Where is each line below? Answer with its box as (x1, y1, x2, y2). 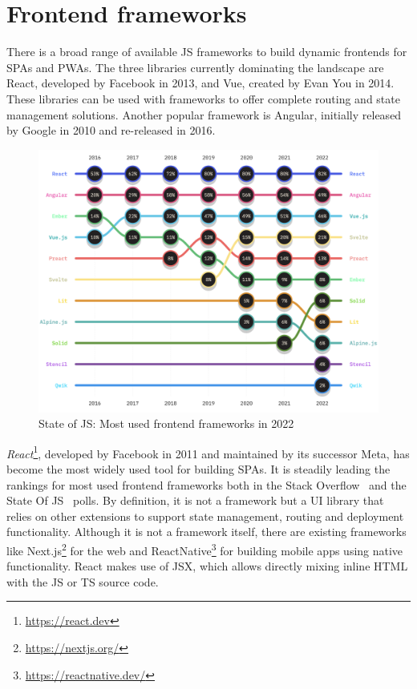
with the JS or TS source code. (6, 573, 159, 590)
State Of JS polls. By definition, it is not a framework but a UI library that (6, 492, 384, 509)
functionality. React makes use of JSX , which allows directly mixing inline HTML (6, 558, 408, 574)
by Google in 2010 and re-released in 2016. (6, 122, 216, 139)
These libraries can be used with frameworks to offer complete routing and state (6, 90, 400, 107)
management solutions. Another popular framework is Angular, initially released (6, 106, 402, 123)
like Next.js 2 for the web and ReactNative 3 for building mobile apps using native (6, 540, 403, 558)
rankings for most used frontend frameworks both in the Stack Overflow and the (6, 476, 407, 493)
